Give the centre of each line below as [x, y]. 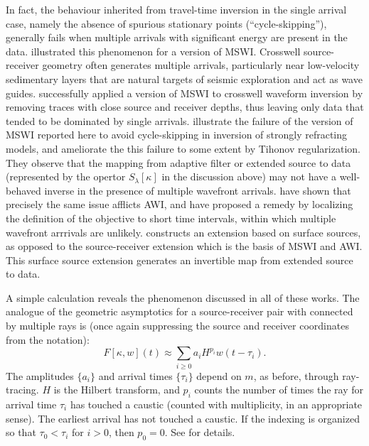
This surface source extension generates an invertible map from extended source [180, 260]
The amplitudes [40, 375]
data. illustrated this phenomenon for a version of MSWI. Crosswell [153, 51]
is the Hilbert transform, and [117, 390]
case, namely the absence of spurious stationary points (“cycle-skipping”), [166, 23]
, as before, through [296, 375]
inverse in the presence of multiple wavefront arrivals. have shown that [198, 190]
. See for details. [200, 432]
